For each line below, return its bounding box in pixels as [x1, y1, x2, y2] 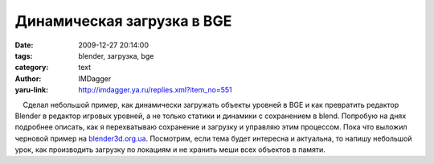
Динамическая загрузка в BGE [14, 12, 232, 30]
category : [14, 63, 49, 72]
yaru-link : [14, 85, 48, 95]
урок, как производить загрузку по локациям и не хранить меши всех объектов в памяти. [14, 145, 325, 154]
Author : [14, 73, 42, 84]
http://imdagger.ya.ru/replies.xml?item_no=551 [78, 85, 232, 95]
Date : [14, 40, 34, 50]
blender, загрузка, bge [78, 51, 154, 60]
